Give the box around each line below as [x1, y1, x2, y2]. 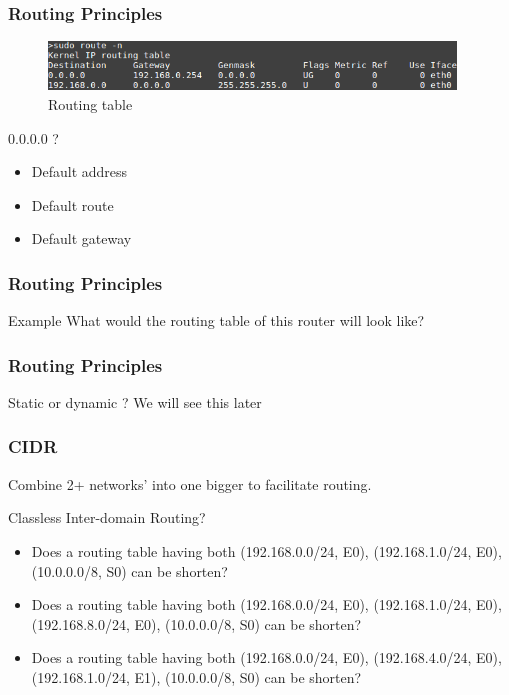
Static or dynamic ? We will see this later [8, 391, 262, 412]
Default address [31, 161, 128, 182]
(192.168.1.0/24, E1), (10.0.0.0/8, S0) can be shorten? [31, 666, 362, 687]
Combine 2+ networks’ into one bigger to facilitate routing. [8, 473, 372, 494]
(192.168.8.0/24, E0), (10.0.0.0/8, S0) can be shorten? [31, 613, 362, 634]
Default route [31, 194, 114, 215]
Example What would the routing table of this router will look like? [8, 310, 425, 331]
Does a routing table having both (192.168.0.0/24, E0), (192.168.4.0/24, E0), [31, 647, 502, 668]
